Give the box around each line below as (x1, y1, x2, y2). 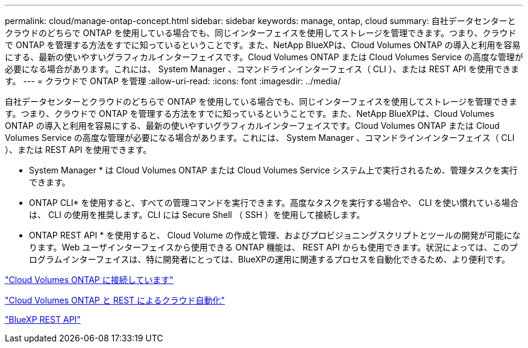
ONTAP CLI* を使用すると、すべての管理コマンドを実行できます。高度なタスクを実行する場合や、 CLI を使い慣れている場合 (29, 197, 518, 208)
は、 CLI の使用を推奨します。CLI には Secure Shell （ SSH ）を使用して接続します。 (29, 210, 365, 220)
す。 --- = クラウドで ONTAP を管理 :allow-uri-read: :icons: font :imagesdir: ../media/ (5, 76, 341, 86)
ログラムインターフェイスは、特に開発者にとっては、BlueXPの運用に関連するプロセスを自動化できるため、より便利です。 (29, 254, 511, 264)
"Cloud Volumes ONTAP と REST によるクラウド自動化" (5, 295, 225, 305)
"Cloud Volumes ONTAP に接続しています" (5, 275, 174, 285)
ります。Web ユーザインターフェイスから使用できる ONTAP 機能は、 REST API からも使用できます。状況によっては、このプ (29, 242, 518, 252)
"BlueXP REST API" (5, 314, 81, 325)
